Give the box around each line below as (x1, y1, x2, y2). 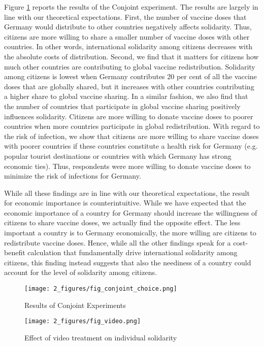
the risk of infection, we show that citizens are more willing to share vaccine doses (4, 130, 259, 141)
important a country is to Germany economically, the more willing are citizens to (4, 227, 256, 238)
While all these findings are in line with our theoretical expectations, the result (4, 187, 250, 198)
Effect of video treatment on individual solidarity (24, 332, 177, 342)
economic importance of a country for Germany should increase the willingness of (4, 207, 257, 218)
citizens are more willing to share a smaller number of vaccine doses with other (4, 31, 250, 42)
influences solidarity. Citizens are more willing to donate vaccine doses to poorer (4, 111, 253, 121)
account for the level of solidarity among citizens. (4, 267, 157, 278)
